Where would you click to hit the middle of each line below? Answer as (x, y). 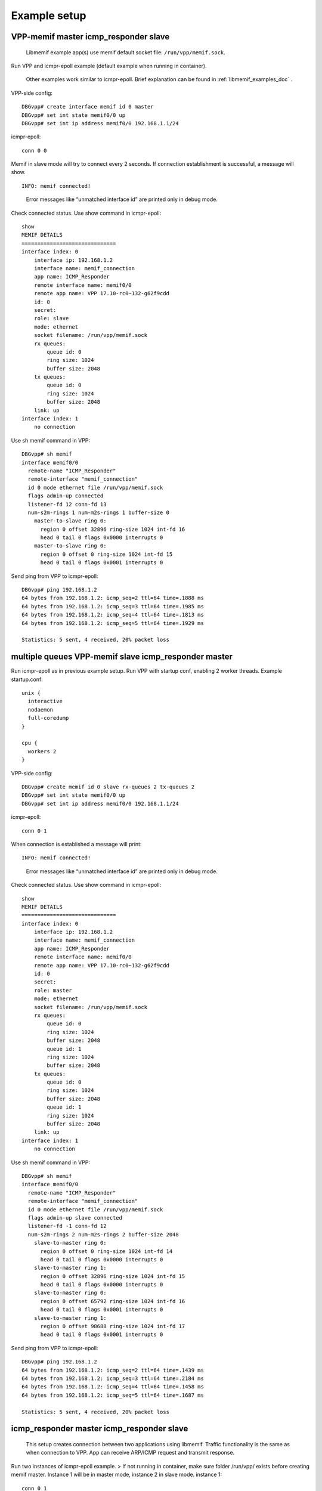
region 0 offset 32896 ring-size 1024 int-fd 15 (113, 1276)
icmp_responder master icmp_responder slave (100, 1429)
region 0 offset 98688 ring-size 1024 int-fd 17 (113, 1326)
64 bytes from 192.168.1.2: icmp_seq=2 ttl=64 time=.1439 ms (113, 1370)
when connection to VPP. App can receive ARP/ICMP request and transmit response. (130, 1453)
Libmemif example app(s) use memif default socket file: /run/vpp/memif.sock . (126, 52)
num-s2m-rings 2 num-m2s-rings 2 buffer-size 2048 (103, 1234)
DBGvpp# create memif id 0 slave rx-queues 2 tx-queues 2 (108, 787)
